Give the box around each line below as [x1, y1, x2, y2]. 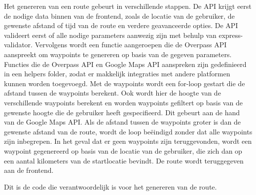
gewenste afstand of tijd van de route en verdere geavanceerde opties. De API [4, 20, 238, 31]
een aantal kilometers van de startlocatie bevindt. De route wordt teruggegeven [4, 155, 244, 165]
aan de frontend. [4, 165, 54, 175]
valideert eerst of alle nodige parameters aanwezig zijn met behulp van [4, 30, 217, 40]
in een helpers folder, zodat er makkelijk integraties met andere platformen [4, 68, 230, 79]
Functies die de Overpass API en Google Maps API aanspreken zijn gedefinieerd [4, 59, 247, 69]
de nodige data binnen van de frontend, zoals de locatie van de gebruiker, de [4, 10, 235, 21]
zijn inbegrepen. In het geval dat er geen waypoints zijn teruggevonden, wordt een [4, 136, 252, 146]
